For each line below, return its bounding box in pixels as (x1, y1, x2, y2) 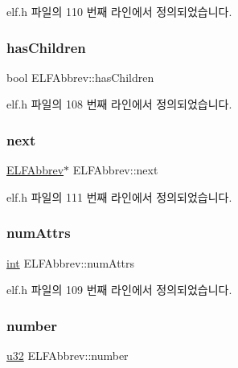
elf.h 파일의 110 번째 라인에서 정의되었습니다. (6, 3, 232, 19)
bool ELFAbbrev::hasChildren (6, 68, 154, 85)
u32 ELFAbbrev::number (6, 347, 129, 364)
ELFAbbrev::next (72, 162, 158, 178)
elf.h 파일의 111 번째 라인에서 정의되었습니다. (6, 188, 232, 205)
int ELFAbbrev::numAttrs (6, 254, 135, 271)
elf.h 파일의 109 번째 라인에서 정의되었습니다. (6, 281, 232, 298)
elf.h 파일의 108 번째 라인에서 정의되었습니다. (6, 96, 232, 112)
